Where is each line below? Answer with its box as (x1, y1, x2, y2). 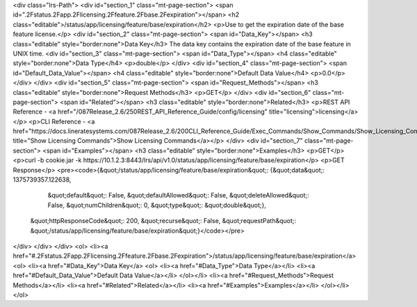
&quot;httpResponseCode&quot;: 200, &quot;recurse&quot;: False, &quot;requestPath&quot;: (30, 217, 297, 225)
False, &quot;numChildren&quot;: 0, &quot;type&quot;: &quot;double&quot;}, (47, 201, 267, 209)
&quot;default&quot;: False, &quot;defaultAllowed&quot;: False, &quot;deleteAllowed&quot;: (47, 191, 309, 200)
